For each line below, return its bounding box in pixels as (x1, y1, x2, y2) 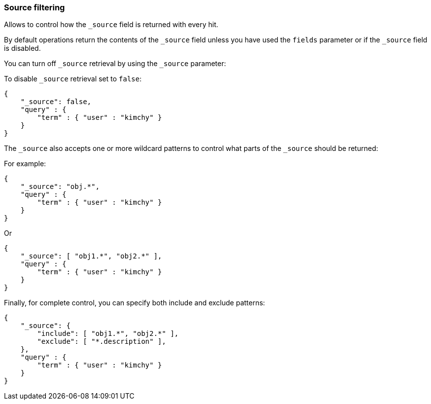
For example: (4, 159, 46, 168)
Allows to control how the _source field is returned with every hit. (4, 20, 218, 29)
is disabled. (4, 44, 41, 53)
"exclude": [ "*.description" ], (37, 337, 166, 346)
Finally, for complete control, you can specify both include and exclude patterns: (4, 298, 265, 307)
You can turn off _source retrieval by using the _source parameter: (4, 59, 226, 68)
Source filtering (4, 2, 65, 12)
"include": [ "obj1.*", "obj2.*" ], (37, 330, 179, 338)
